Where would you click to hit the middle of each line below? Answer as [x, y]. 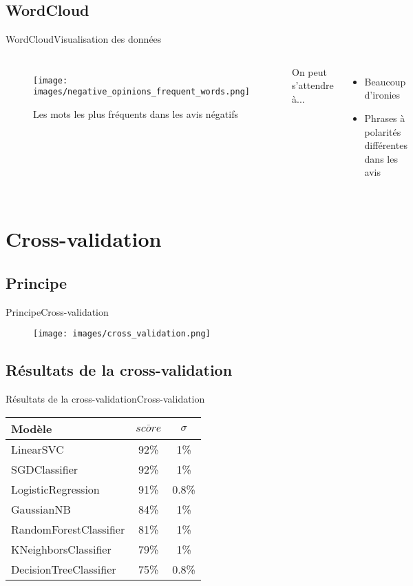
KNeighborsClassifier [61, 549]
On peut [309, 71]
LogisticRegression [55, 489]
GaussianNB [41, 509]
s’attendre [313, 85]
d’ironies [382, 95]
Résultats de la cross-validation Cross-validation [105, 398]
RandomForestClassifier [68, 529]
